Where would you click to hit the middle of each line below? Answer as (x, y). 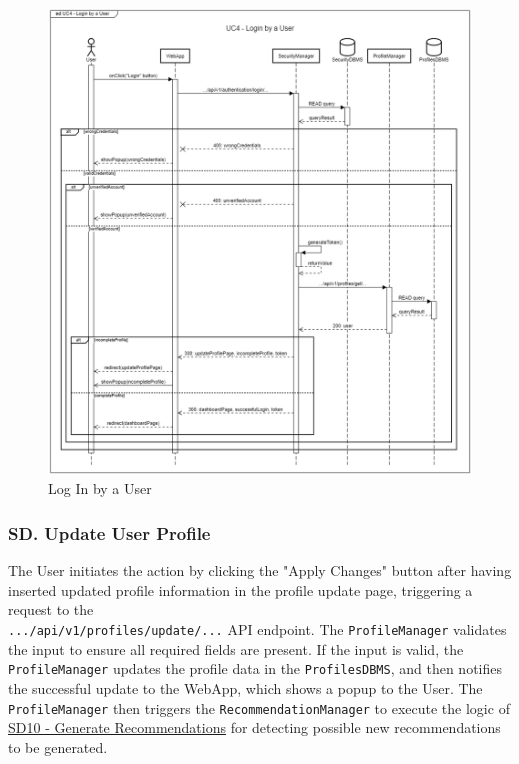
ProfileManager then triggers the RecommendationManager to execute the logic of (259, 707)
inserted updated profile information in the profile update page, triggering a (240, 589)
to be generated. (58, 746)
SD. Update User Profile (109, 532)
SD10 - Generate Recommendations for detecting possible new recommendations (254, 727)
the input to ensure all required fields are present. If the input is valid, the (236, 648)
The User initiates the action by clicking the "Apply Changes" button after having (260, 570)
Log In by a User (100, 488)
